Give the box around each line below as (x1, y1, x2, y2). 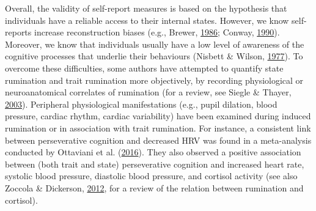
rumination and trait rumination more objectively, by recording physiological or (5, 73, 304, 86)
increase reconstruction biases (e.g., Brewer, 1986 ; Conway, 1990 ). (34, 26, 280, 39)
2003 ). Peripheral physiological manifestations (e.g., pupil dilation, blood (5, 97, 277, 110)
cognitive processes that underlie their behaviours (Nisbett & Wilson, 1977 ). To (5, 50, 303, 62)
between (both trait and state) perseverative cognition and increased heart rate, (5, 157, 304, 170)
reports (5, 26, 32, 39)
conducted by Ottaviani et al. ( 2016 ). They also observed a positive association (5, 146, 301, 158)
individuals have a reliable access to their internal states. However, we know (5, 13, 289, 26)
